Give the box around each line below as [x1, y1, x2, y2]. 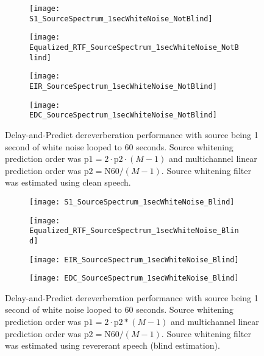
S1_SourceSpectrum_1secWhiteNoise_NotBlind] [29, 14, 213, 23]
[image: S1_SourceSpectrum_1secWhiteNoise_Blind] [29, 197, 235, 206]
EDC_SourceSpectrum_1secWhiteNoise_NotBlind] [29, 111, 217, 120]
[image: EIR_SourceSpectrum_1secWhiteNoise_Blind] [29, 255, 239, 264]
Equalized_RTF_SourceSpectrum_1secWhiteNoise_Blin [29, 226, 239, 236]
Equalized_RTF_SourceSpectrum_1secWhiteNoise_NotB [29, 43, 239, 52]
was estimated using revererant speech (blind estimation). [5, 339, 220, 352]
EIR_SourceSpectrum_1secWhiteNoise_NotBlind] [29, 82, 217, 91]
